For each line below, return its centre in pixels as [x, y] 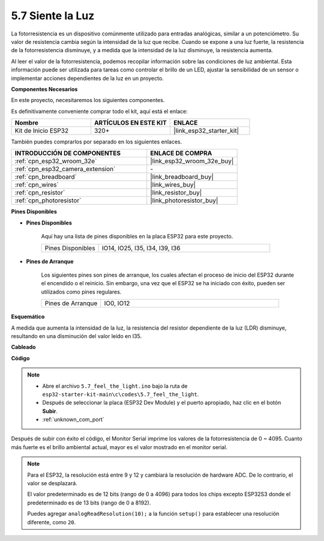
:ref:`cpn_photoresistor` [48, 201]
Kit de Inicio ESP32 [42, 131]
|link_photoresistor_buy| [184, 201]
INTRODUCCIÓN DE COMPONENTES [68, 153]
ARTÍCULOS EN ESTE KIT [130, 123]
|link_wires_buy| [173, 185]
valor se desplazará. [52, 483]
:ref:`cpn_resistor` [40, 193]
